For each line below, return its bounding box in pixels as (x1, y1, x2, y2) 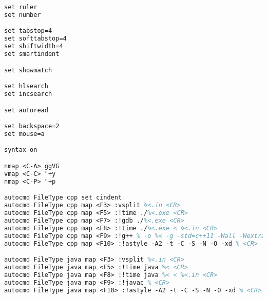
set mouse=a (4, 130, 45, 137)
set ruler (4, 4, 37, 11)
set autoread (4, 106, 48, 114)
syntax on (4, 146, 37, 154)
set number (4, 11, 41, 18)
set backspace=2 (4, 123, 60, 130)
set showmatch (4, 66, 52, 74)
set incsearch (4, 90, 52, 97)
